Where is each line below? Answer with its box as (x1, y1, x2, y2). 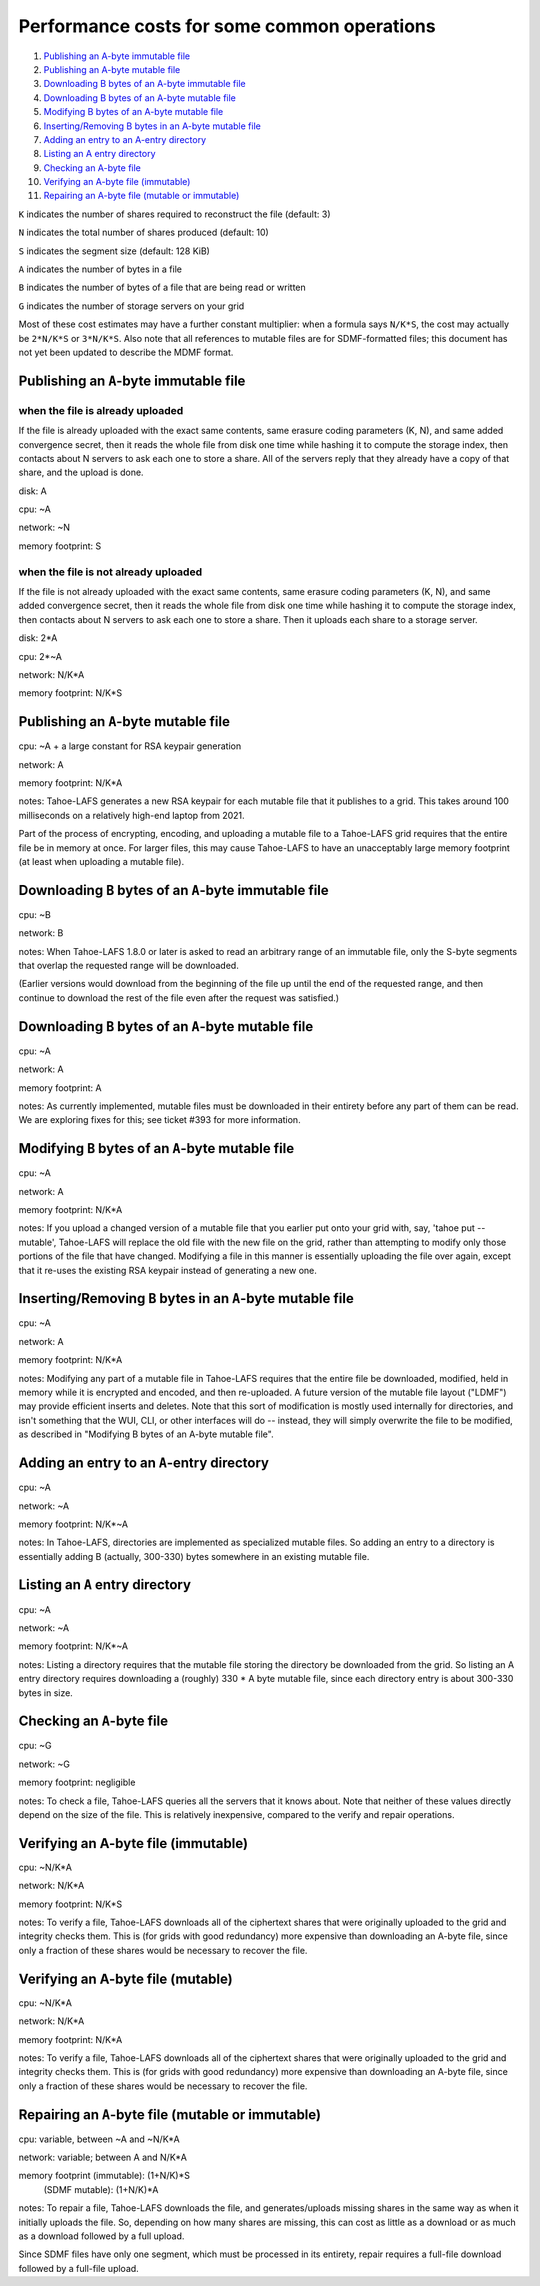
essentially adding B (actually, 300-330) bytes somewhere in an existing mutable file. (18, 1550, 370, 1562)
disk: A (18, 485, 47, 497)
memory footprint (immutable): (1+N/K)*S (18, 2170, 190, 2182)
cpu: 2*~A (18, 650, 62, 662)
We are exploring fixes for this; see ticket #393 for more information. (18, 1114, 301, 1126)
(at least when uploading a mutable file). (18, 855, 185, 867)
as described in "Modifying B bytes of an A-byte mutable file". (18, 1428, 274, 1440)
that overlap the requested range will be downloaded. (18, 960, 239, 972)
